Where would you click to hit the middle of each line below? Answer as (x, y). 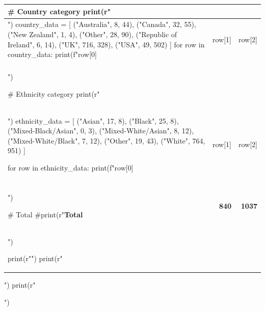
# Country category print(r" (59, 11)
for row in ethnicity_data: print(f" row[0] (71, 168)
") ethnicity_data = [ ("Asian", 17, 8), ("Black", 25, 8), (93, 120)
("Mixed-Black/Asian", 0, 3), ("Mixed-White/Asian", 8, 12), (101, 131)
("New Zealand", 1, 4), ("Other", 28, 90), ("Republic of (92, 34)
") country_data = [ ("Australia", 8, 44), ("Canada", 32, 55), (102, 24)
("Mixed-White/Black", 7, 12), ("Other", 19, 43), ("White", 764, (107, 140)
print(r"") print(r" (35, 258)
